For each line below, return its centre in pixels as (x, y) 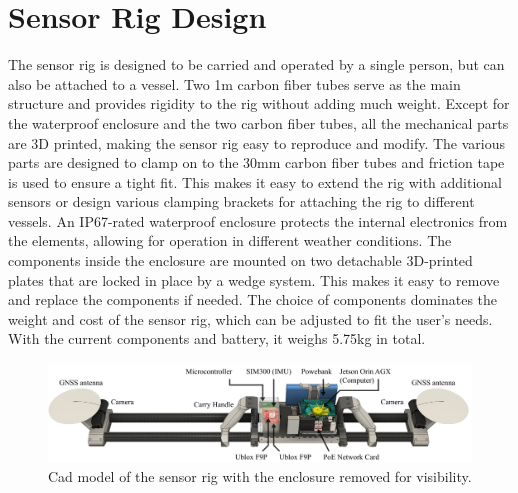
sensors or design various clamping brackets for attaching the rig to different (241, 201)
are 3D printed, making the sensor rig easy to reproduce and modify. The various (257, 142)
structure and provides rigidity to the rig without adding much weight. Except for (259, 103)
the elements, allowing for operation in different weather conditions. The (230, 240)
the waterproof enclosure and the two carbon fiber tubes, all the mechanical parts (258, 122)
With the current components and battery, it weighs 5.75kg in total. (217, 338)
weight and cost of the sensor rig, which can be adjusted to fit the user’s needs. (250, 318)
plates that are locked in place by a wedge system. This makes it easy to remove (254, 279)
